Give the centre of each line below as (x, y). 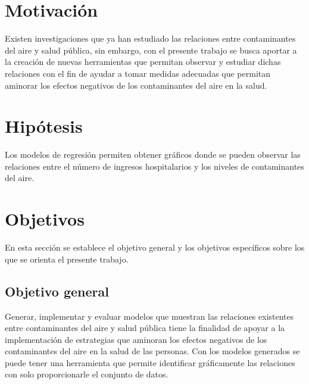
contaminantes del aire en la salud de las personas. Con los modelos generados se (152, 351)
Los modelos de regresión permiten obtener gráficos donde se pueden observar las (153, 154)
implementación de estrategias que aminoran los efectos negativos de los (136, 339)
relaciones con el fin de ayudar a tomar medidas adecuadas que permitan (138, 73)
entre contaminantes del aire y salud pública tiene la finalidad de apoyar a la (145, 328)
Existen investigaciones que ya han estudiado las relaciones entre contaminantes (150, 38)
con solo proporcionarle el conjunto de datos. (87, 374)
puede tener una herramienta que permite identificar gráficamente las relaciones (150, 362)
